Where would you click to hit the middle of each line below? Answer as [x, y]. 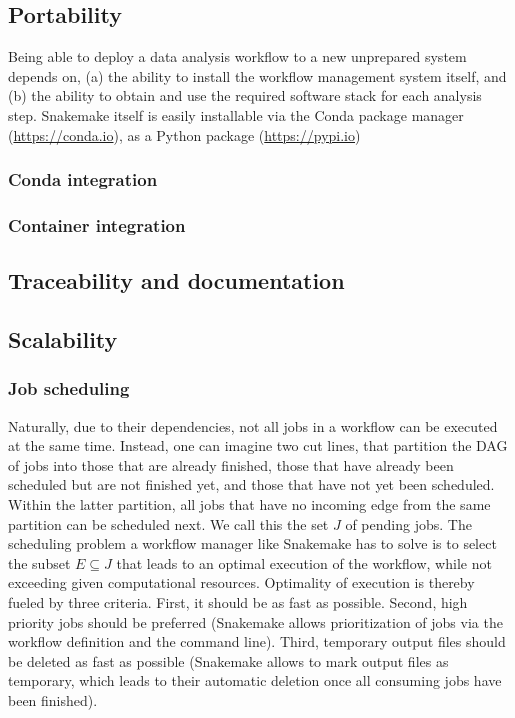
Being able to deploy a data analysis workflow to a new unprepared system [237, 56]
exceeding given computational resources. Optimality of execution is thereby [241, 582]
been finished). [53, 699]
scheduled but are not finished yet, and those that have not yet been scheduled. [251, 484]
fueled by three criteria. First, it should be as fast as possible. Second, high [238, 601]
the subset [39, 562]
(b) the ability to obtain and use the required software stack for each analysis [245, 95]
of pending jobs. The [408, 523]
